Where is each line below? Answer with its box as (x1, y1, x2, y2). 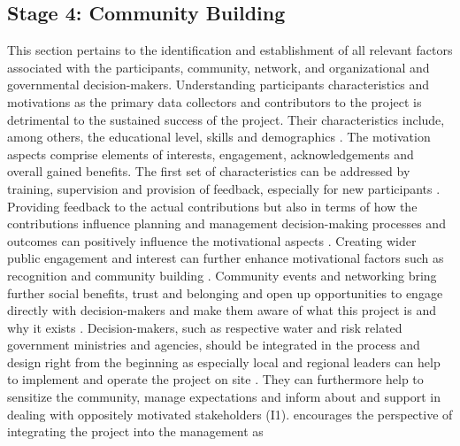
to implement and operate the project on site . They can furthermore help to (7, 370, 424, 388)
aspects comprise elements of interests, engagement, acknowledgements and (7, 144, 414, 163)
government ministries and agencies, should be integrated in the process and (7, 335, 420, 354)
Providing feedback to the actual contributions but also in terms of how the (7, 196, 418, 215)
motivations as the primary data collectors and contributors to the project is (7, 92, 422, 111)
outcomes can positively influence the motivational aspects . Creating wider (7, 231, 417, 250)
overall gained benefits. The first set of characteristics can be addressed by (7, 162, 410, 181)
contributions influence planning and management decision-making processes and (7, 214, 446, 233)
